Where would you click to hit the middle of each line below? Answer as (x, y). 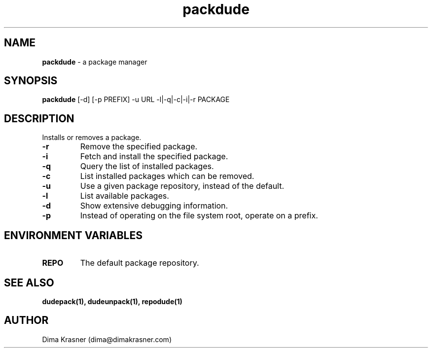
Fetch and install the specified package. (154, 157)
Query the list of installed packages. (147, 166)
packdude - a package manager (95, 62)
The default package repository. (140, 263)
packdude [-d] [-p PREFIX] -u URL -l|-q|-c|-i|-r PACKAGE (136, 100)
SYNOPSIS (31, 81)
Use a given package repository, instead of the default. (182, 186)
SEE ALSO (29, 282)
